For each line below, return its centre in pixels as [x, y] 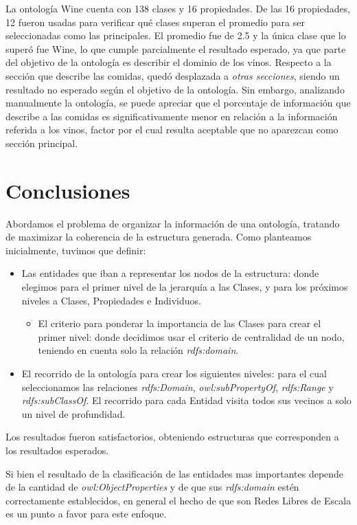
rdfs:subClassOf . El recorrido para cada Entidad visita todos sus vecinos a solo [186, 400]
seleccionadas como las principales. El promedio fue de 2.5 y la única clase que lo [176, 35]
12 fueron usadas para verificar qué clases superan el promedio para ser [155, 22]
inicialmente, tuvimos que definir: [76, 250]
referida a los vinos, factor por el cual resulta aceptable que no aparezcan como [172, 130]
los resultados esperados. [57, 450]
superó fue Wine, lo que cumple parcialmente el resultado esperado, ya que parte [176, 48]
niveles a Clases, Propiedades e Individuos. [111, 300]
